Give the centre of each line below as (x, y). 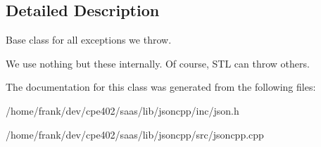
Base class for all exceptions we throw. (89, 40)
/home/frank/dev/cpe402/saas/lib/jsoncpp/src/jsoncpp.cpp (135, 134)
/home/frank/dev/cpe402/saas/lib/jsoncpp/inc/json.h (122, 110)
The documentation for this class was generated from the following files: (161, 87)
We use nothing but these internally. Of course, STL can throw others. (158, 63)
